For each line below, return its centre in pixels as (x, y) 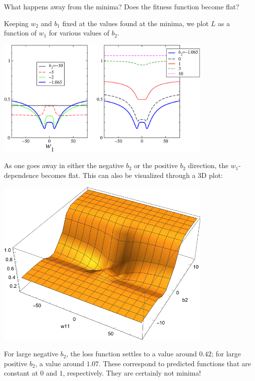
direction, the (208, 165)
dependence (21, 175)
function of (20, 33)
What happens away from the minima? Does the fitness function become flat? (122, 6)
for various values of (79, 33)
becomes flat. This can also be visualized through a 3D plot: (132, 175)
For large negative (31, 354)
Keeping (16, 23)
